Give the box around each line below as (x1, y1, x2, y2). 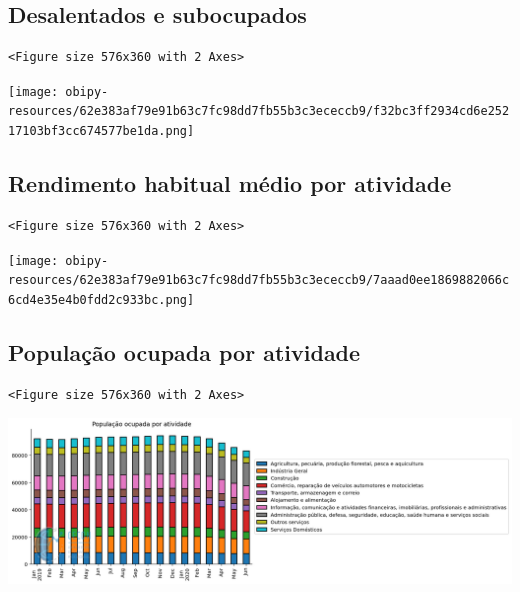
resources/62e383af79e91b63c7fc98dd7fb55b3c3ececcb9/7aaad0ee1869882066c (8, 273, 510, 288)
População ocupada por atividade (8, 336, 361, 367)
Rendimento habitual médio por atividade (8, 168, 452, 199)
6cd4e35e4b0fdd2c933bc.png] (8, 292, 195, 307)
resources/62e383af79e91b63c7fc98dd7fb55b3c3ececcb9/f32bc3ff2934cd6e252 (8, 104, 510, 119)
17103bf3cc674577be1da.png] (8, 124, 195, 139)
